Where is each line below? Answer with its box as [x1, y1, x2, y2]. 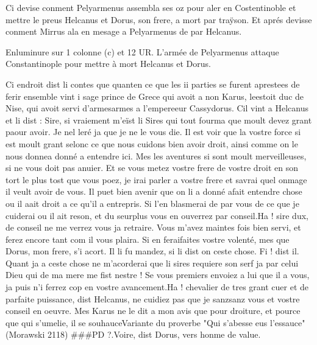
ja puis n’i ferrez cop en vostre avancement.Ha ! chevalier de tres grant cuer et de [5, 281, 309, 293]
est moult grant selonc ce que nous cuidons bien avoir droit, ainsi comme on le [5, 137, 298, 150]
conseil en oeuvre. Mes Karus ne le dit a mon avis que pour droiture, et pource [5, 304, 301, 317]
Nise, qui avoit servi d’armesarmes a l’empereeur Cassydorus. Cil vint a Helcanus [5, 102, 309, 114]
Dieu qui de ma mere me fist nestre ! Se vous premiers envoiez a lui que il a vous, [5, 268, 310, 281]
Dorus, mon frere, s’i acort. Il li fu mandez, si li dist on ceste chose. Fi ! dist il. [5, 245, 299, 257]
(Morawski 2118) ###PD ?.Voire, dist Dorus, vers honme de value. [5, 328, 261, 341]
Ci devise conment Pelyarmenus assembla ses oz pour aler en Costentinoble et [5, 1, 296, 13]
